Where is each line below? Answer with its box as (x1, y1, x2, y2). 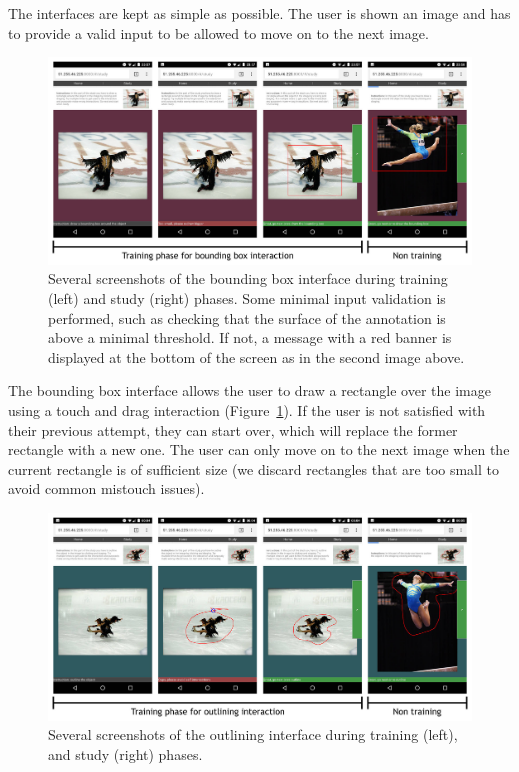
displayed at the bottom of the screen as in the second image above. (48, 346, 465, 367)
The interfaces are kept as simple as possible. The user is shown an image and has (8, 3, 511, 23)
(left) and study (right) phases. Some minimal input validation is (48, 288, 446, 309)
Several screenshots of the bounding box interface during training (48, 268, 448, 289)
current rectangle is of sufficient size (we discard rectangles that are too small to (8, 458, 500, 479)
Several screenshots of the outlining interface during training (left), (48, 724, 458, 745)
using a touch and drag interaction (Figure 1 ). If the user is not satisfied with (8, 399, 486, 420)
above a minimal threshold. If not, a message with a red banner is (48, 327, 452, 348)
